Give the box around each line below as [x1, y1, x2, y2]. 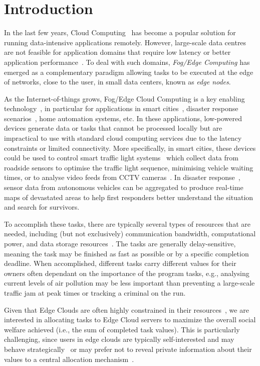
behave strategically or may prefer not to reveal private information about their [4, 343, 252, 354]
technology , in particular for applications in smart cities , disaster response [4, 103, 238, 114]
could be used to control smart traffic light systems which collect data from [4, 152, 238, 163]
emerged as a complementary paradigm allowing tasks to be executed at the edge [4, 66, 253, 77]
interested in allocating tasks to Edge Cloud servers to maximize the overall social [4, 314, 256, 325]
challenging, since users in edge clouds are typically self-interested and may [4, 334, 234, 344]
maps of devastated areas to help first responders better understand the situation [4, 192, 253, 202]
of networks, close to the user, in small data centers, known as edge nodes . [4, 76, 231, 87]
